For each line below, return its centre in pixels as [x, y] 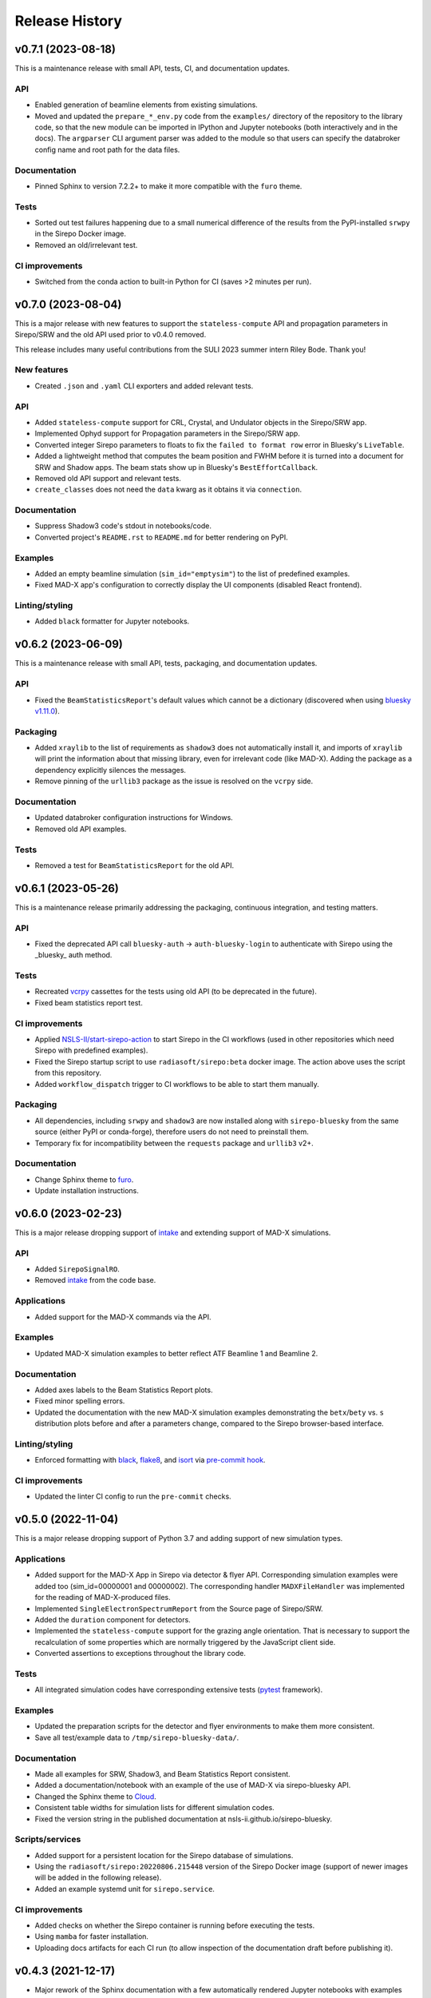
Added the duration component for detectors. [113, 1619]
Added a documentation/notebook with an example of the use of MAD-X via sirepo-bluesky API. [193, 1785]
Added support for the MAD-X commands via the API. [123, 1317]
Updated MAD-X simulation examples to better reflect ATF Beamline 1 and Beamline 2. [176, 1353]
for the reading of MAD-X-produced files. [103, 1598]
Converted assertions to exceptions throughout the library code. [140, 1654]
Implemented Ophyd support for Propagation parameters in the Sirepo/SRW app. [168, 434]
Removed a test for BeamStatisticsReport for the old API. [134, 865]
